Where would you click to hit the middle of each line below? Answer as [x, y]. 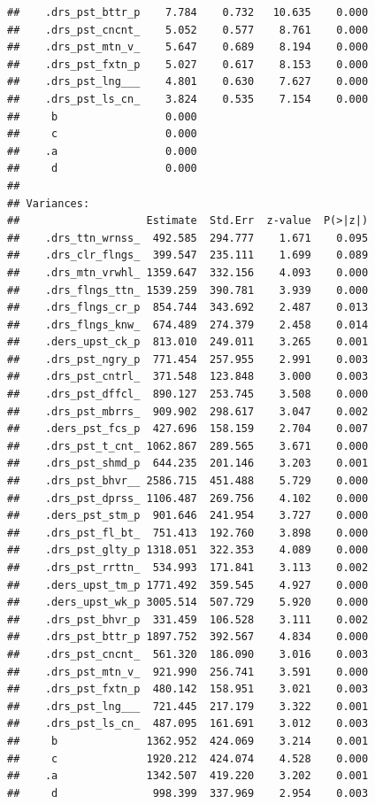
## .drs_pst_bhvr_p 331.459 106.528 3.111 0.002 [188, 619]
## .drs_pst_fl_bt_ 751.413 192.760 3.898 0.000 [188, 533]
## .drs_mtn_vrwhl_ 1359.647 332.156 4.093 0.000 [188, 272]
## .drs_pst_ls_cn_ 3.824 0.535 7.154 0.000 [188, 99]
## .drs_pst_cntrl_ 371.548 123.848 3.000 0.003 [188, 377]
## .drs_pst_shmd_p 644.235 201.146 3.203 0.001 [188, 464]
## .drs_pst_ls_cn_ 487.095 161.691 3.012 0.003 [188, 724]
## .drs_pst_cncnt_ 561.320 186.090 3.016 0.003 [188, 654]
